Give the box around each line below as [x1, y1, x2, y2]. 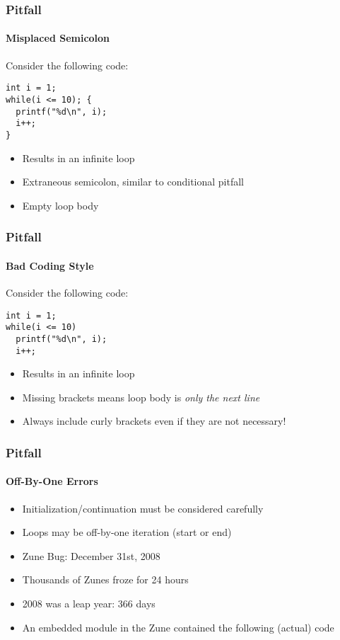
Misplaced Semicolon [6, 30, 110, 45]
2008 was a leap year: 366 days [22, 595, 156, 610]
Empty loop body [22, 198, 99, 212]
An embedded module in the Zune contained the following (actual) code [22, 619, 334, 634]
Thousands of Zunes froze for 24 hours [22, 572, 189, 587]
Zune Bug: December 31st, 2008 [22, 548, 160, 563]
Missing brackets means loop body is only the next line [22, 389, 260, 404]
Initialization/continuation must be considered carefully [22, 501, 264, 515]
